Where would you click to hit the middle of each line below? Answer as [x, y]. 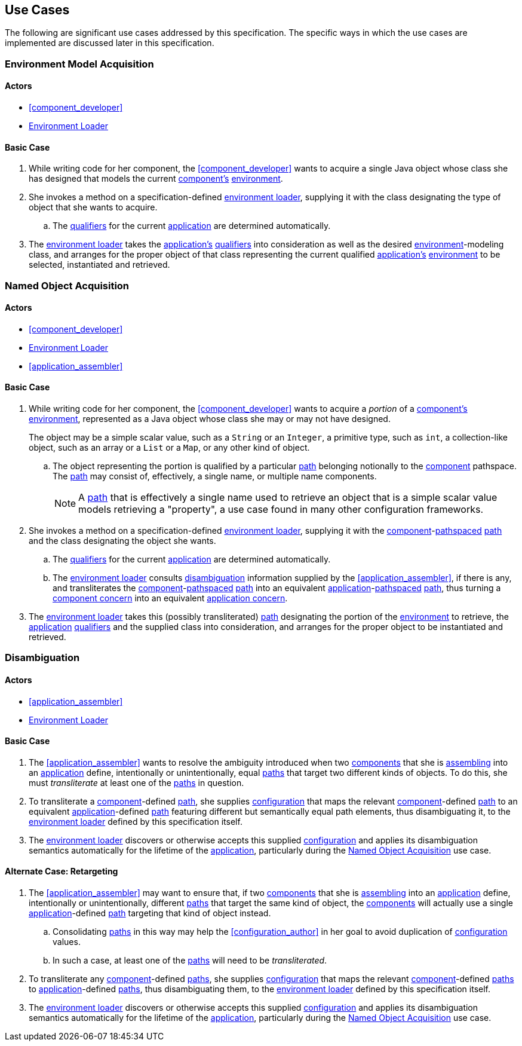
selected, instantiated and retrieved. [99, 265]
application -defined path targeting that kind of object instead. [150, 913]
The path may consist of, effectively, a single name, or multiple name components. [215, 476]
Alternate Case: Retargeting [62, 871]
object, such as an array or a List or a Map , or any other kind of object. [169, 448]
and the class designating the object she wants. [122, 541]
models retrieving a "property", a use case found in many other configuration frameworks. [281, 510]
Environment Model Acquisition [79, 64]
